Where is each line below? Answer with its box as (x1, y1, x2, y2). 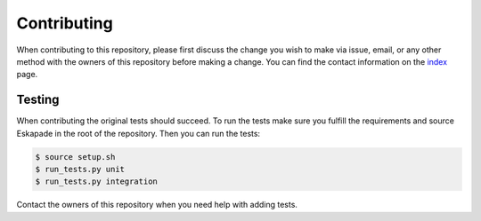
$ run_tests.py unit (35, 164, 125, 174)
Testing (16, 92, 60, 107)
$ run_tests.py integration (35, 177, 158, 186)
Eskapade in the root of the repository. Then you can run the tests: (16, 128, 261, 138)
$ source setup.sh (35, 152, 116, 162)
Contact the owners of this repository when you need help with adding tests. (16, 200, 298, 210)
